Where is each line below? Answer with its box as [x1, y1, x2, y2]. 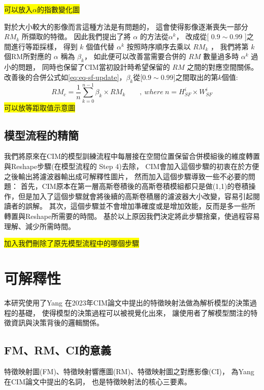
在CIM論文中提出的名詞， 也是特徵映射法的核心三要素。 [4, 376, 191, 386]
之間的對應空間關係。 [187, 62, 258, 72]
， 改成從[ [176, 31, 209, 42]
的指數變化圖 [37, 4, 80, 14]
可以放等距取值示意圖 [4, 102, 75, 113]
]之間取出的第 [173, 71, 218, 82]
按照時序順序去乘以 [126, 41, 191, 51]
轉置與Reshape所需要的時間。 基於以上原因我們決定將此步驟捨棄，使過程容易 [4, 211, 260, 221]
